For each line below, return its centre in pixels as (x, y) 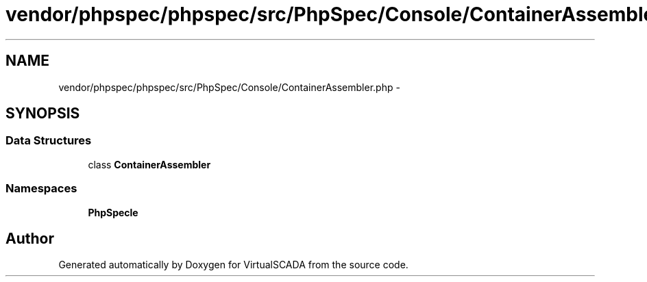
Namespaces (41, 189)
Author (30, 238)
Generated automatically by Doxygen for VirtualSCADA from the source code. (233, 265)
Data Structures (49, 141)
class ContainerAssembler (149, 164)
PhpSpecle (113, 212)
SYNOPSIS (43, 114)
